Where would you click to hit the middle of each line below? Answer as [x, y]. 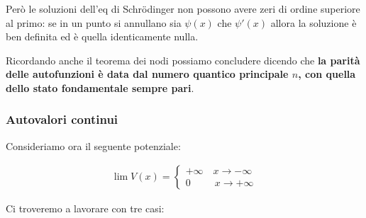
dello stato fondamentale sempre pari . [100, 87]
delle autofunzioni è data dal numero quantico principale [147, 74]
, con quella [327, 74]
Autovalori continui [62, 119]
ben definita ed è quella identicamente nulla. [102, 36]
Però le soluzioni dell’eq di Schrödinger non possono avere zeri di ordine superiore [183, 8]
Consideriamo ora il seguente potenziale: [93, 145]
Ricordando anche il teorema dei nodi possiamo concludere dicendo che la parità [183, 60]
